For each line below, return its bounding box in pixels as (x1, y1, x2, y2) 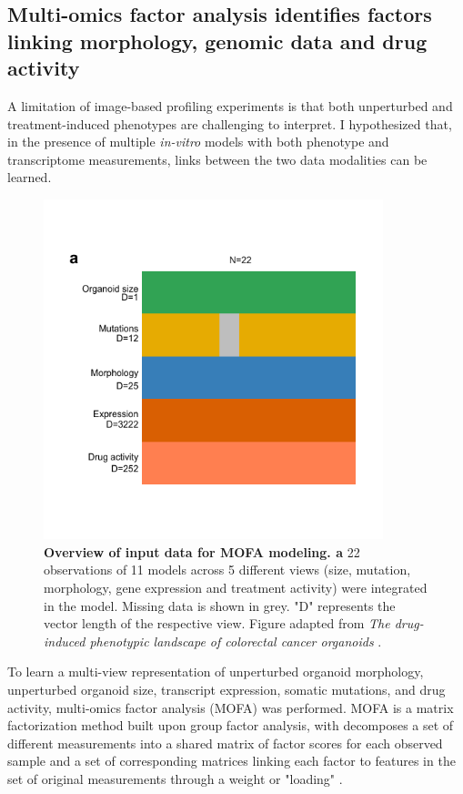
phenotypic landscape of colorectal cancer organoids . (89, 631, 382, 650)
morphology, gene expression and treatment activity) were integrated (44, 578, 428, 597)
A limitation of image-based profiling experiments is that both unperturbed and (7, 96, 453, 115)
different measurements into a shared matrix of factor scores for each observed (7, 733, 443, 752)
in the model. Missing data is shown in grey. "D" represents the (44, 595, 396, 615)
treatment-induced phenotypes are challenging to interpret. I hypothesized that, (7, 114, 452, 133)
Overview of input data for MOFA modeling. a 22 (44, 542, 360, 561)
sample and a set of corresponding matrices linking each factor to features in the (7, 751, 456, 770)
